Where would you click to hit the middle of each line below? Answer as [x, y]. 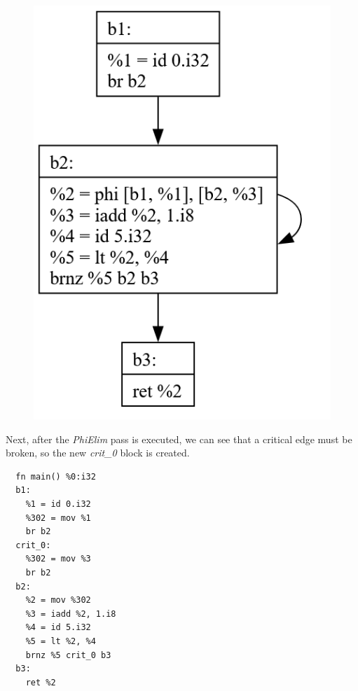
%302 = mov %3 [58, 559]
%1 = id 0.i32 [58, 504]
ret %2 [41, 682]
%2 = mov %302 [58, 600]
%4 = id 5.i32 [58, 628]
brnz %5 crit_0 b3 [68, 655]
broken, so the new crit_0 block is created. [98, 453]
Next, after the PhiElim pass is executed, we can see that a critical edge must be [179, 439]
